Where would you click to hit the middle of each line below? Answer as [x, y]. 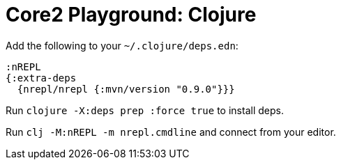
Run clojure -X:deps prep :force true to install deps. [145, 110]
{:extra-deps [41, 78]
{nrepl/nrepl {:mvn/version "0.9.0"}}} [126, 89]
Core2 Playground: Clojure [131, 15]
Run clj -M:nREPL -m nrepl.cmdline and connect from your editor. [171, 132]
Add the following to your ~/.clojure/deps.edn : [122, 45]
